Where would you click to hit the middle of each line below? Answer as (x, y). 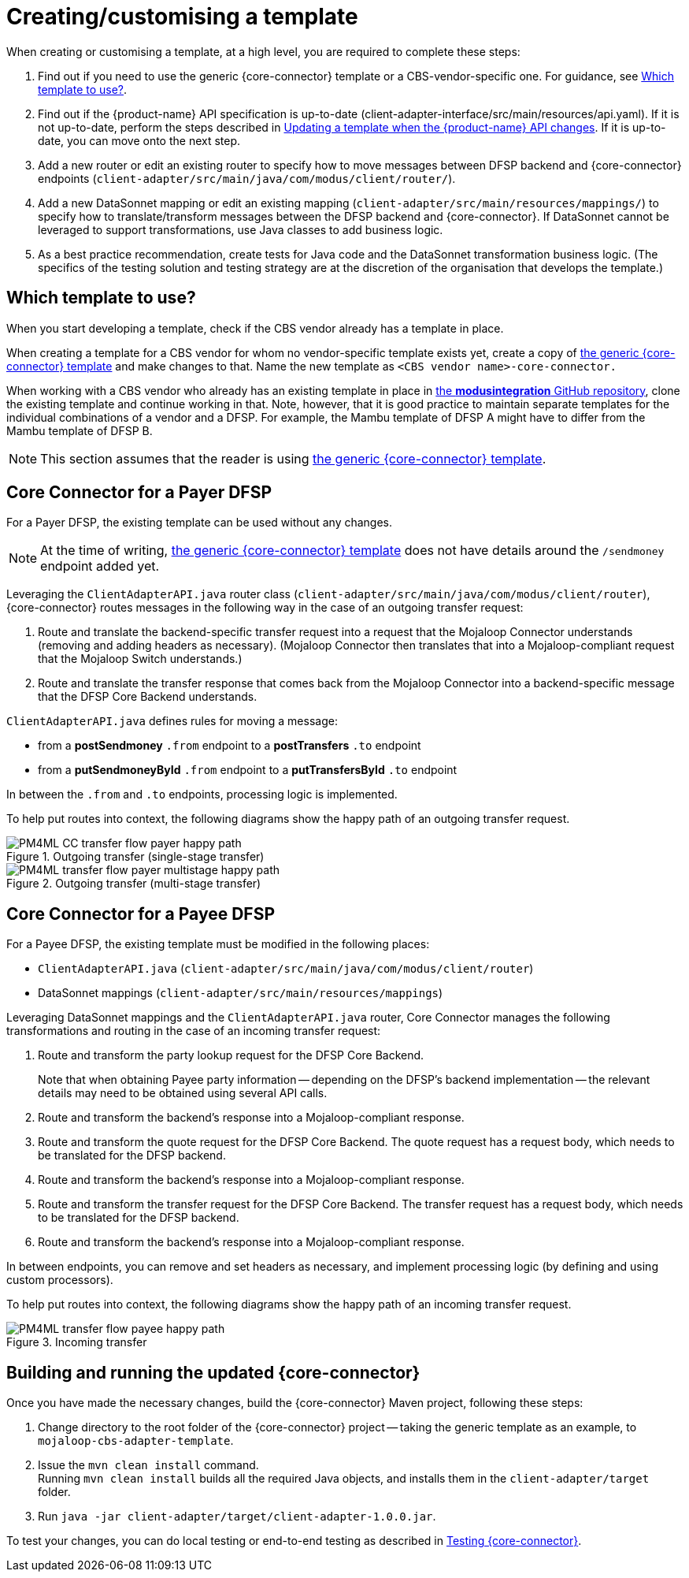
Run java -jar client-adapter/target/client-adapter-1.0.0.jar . (237, 1517)
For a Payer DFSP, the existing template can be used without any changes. (200, 523)
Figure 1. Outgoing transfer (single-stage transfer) (135, 857)
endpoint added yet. (100, 566)
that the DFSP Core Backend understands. (148, 697)
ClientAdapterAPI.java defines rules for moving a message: (172, 721)
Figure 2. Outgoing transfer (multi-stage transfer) (134, 884)
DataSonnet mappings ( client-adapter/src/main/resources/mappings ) (241, 993)
